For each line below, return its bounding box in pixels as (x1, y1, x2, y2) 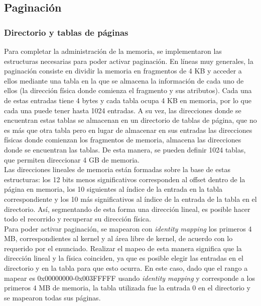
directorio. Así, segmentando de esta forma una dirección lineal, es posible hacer (4, 203, 250, 214)
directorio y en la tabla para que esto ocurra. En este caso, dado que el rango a (4, 263, 248, 273)
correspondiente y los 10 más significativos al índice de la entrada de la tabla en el (4, 193, 257, 204)
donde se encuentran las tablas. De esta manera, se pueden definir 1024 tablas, (4, 144, 246, 155)
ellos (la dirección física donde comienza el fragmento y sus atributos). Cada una (4, 85, 252, 96)
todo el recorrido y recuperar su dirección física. (4, 213, 151, 224)
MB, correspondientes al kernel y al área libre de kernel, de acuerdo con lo (4, 233, 233, 244)
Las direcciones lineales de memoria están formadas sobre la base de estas (4, 164, 230, 175)
